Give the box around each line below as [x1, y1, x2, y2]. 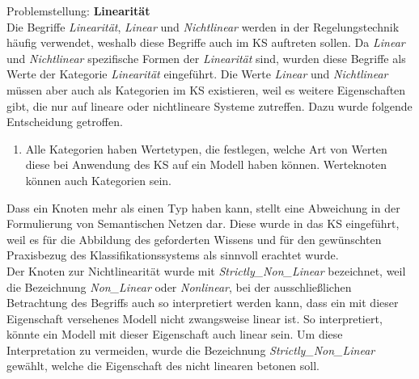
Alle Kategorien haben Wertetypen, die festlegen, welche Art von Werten [25, 140, 387, 157]
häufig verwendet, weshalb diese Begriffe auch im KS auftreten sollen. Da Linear [6, 34, 405, 51]
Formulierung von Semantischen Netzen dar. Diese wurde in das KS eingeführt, [6, 215, 400, 232]
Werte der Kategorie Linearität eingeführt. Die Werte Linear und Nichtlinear [6, 65, 388, 82]
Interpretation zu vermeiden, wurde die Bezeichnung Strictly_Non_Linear [6, 341, 375, 358]
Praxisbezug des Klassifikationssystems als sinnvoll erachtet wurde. [6, 246, 339, 263]
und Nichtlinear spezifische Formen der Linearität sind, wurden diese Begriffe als [6, 49, 406, 66]
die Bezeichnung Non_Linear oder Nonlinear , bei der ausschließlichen [6, 278, 352, 295]
